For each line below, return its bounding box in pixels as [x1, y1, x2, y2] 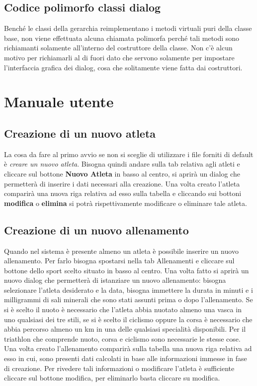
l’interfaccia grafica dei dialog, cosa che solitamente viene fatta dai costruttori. [4, 62, 243, 72]
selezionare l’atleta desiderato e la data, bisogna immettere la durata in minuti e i [4, 284, 253, 295]
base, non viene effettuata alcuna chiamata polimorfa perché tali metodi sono [4, 32, 240, 43]
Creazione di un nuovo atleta [4, 125, 156, 141]
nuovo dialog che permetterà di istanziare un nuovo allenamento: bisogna [4, 275, 226, 285]
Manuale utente [4, 91, 114, 112]
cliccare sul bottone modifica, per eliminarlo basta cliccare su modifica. [4, 373, 220, 383]
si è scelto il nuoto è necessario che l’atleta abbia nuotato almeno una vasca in [4, 304, 242, 315]
